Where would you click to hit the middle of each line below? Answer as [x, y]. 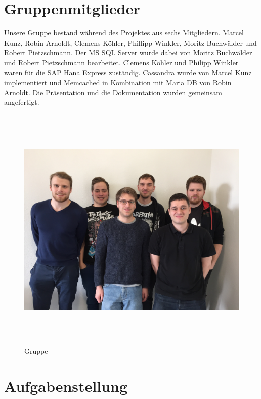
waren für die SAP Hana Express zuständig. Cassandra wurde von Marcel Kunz [128, 72]
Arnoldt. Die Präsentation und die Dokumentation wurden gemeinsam [113, 92]
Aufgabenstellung [66, 386]
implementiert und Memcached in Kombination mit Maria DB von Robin [118, 82]
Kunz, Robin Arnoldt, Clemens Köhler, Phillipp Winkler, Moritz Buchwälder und [130, 42]
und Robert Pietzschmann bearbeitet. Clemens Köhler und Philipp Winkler [121, 62]
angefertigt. [22, 102]
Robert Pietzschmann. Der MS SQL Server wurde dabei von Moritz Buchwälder [128, 52]
